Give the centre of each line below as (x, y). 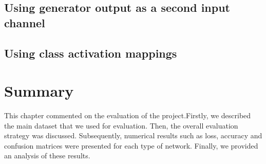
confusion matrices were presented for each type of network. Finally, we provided (131, 145)
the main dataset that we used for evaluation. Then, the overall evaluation (121, 125)
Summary (39, 91)
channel (25, 22)
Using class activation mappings (91, 53)
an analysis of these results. (47, 156)
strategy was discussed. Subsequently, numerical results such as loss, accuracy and (133, 135)
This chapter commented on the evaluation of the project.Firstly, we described (128, 115)
